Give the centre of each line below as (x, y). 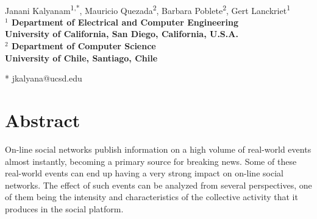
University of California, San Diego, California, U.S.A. (122, 34)
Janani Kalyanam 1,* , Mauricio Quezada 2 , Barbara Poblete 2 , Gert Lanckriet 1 (148, 9)
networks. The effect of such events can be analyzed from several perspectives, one (158, 185)
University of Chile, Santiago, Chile (81, 57)
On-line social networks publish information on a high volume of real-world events (158, 149)
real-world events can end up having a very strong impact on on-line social (144, 173)
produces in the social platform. (64, 208)
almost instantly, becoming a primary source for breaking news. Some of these (151, 161)
